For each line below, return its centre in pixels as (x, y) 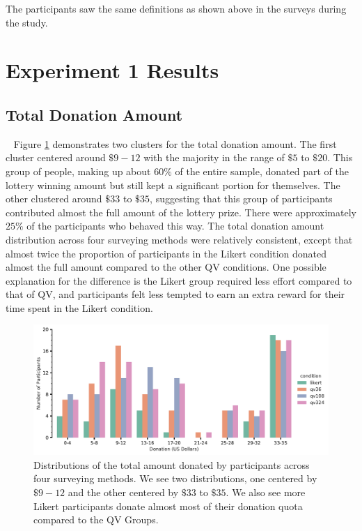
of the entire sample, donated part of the (262, 171)
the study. (27, 22)
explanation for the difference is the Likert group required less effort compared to (179, 280)
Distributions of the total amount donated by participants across (172, 464)
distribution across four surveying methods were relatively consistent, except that (179, 239)
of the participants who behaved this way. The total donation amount (175, 226)
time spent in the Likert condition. (79, 307)
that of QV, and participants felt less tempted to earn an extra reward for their (175, 294)
